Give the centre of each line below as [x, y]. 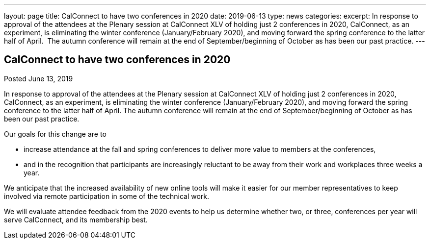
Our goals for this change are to [55, 134]
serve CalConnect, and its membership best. [76, 219]
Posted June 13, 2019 [39, 78]
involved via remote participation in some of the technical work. [107, 196]
